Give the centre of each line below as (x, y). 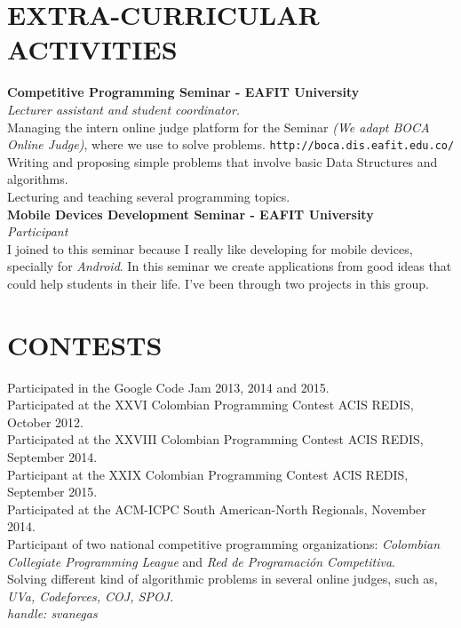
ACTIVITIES (92, 49)
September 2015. (52, 492)
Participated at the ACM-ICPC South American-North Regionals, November (217, 509)
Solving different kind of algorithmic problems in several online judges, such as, (223, 579)
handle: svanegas (52, 613)
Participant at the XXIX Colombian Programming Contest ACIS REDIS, (208, 474)
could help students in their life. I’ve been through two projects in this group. (218, 283)
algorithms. (38, 179)
